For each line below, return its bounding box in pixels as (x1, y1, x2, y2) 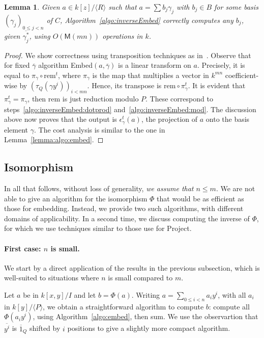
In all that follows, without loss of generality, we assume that (4, 183, 194, 194)
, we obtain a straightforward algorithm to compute (43, 301, 204, 311)
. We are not (216, 183, 255, 194)
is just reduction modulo (62, 93, 139, 104)
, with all (218, 289, 246, 300)
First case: (4, 243, 41, 253)
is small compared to (108, 272, 173, 283)
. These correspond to (145, 93, 213, 104)
